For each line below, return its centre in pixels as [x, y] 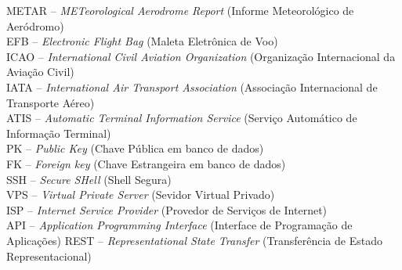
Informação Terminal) [59, 133]
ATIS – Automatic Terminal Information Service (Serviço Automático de [182, 118]
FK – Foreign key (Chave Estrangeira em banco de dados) [146, 163]
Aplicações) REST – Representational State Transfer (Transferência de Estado [194, 240]
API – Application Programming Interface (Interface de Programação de [179, 225]
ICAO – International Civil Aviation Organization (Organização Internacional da [201, 56]
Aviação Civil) [40, 72]
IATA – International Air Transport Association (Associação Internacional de [192, 86]
